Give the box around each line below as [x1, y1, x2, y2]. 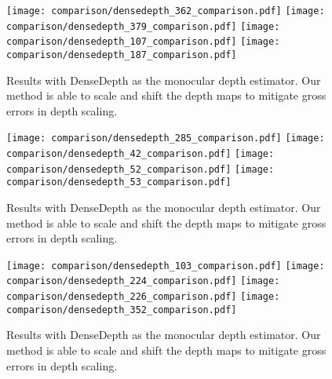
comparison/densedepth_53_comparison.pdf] [6, 177, 232, 188]
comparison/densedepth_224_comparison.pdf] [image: [6, 275, 280, 287]
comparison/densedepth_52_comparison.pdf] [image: [6, 163, 275, 175]
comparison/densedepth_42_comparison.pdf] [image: [6, 148, 275, 160]
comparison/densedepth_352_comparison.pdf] [6, 304, 237, 315]
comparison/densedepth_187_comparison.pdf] [6, 49, 237, 60]
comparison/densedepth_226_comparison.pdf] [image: [6, 291, 280, 303]
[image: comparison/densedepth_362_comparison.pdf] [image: [6, 5, 325, 16]
